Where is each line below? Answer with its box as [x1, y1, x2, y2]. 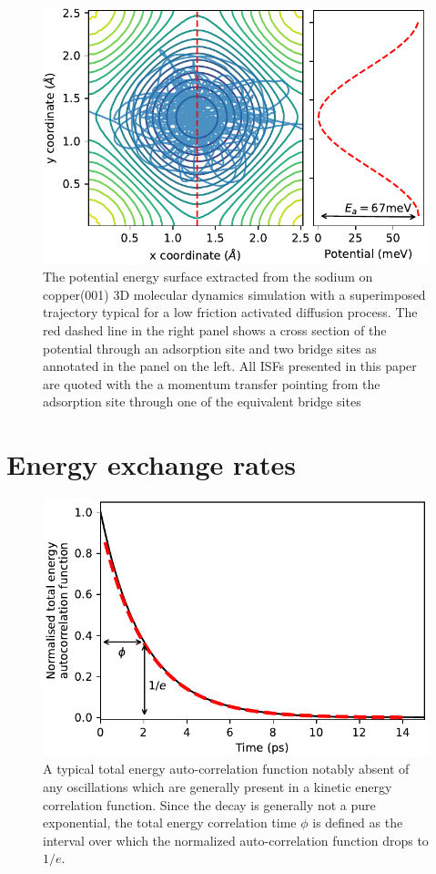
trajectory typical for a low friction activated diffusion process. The [43, 303, 418, 322]
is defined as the [312, 813, 403, 832]
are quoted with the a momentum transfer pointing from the [43, 374, 380, 393]
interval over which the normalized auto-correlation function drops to [43, 830, 429, 849]
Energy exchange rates [6, 446, 296, 483]
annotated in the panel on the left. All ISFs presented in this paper [43, 356, 417, 375]
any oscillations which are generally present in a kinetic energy [43, 776, 392, 796]
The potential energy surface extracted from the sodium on [43, 267, 373, 286]
